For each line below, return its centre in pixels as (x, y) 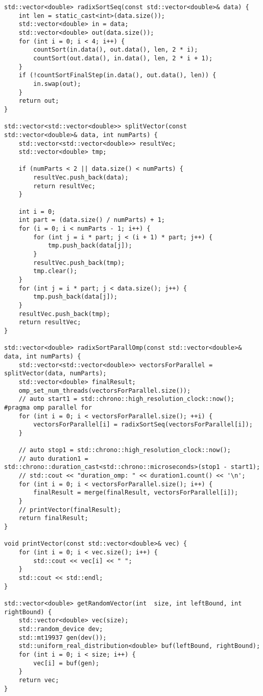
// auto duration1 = (53, 458)
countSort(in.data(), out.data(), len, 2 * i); (116, 50)
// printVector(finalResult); (70, 510)
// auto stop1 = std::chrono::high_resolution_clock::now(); (125, 450)
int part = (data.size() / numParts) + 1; (92, 220)
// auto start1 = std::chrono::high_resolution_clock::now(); (127, 399)
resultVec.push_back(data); (81, 178)
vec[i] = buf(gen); (66, 663)
